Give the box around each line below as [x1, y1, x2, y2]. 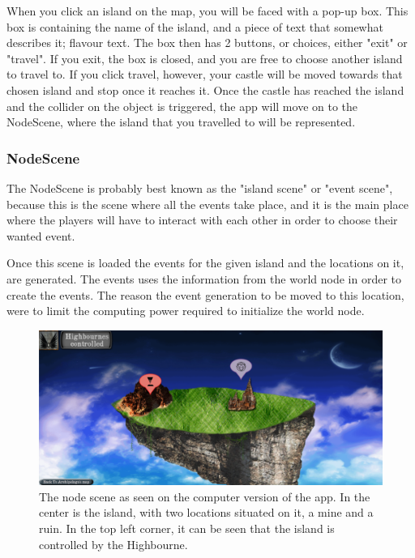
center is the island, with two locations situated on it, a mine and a [39, 504, 374, 521]
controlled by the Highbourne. [39, 535, 188, 552]
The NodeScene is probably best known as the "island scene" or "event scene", [6, 179, 393, 196]
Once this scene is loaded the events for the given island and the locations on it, [6, 254, 404, 271]
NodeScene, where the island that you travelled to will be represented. [6, 113, 356, 130]
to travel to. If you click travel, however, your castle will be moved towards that [6, 66, 403, 83]
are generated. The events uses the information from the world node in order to [6, 270, 401, 287]
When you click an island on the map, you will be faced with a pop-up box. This [6, 2, 409, 19]
